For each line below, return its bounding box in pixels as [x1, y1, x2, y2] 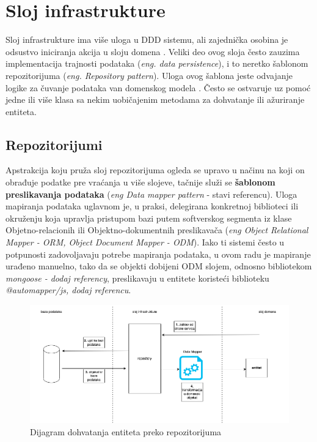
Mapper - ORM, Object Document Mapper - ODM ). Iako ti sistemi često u [5, 236, 285, 249]
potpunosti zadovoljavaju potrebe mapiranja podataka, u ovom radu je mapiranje [5, 247, 311, 260]
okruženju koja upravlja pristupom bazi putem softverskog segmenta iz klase [5, 211, 292, 224]
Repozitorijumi [5, 135, 103, 154]
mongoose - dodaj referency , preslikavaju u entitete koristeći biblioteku [5, 271, 269, 284]
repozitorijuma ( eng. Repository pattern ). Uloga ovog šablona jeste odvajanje [5, 69, 293, 81]
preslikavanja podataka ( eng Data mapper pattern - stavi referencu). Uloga [5, 187, 297, 200]
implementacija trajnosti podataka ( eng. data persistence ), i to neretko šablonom [5, 57, 308, 70]
